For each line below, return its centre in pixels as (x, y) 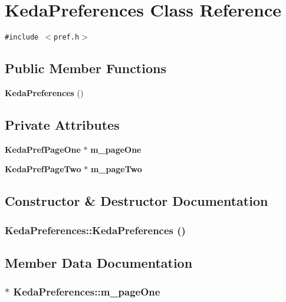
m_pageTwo (116, 169)
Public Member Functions (86, 68)
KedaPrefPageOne (43, 149)
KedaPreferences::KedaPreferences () (95, 230)
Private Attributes (62, 124)
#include (22, 37)
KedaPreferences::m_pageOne (87, 292)
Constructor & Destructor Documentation (137, 201)
